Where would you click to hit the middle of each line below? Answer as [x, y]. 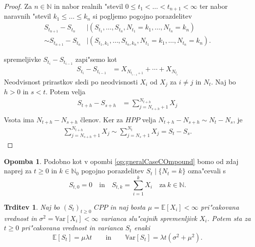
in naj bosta [128, 206]
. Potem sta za [229, 218]
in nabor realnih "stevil [89, 6]
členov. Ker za [102, 119]
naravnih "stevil [27, 16]
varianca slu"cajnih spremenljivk [149, 218]
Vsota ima [19, 119]
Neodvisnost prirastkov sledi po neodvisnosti [71, 81]
